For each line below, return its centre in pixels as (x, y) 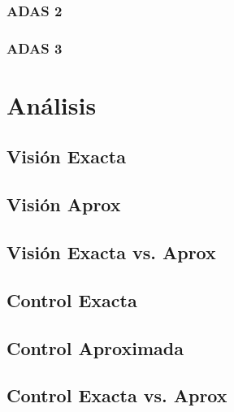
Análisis (52, 104)
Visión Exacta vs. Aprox (111, 252)
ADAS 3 (35, 48)
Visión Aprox (64, 204)
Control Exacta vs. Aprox (117, 395)
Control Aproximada (95, 347)
